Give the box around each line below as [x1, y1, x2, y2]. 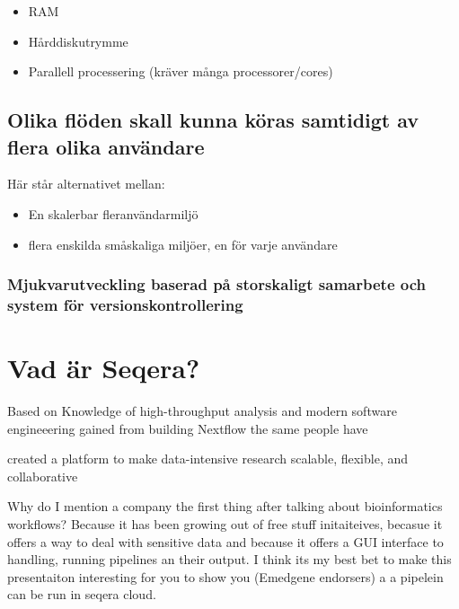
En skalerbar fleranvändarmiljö [28, 204, 199, 223]
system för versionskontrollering [7, 294, 243, 315]
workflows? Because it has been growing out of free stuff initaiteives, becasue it [7, 515, 443, 534]
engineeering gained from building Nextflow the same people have [7, 419, 368, 437]
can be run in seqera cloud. [7, 585, 156, 604]
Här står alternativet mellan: [7, 174, 165, 193]
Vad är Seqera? [7, 349, 200, 386]
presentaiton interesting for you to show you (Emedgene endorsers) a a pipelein [7, 567, 444, 586]
